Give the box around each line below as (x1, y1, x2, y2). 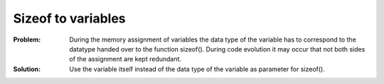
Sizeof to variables (13, 11, 126, 26)
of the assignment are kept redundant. (69, 55, 181, 64)
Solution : (13, 64, 41, 73)
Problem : (13, 35, 41, 44)
